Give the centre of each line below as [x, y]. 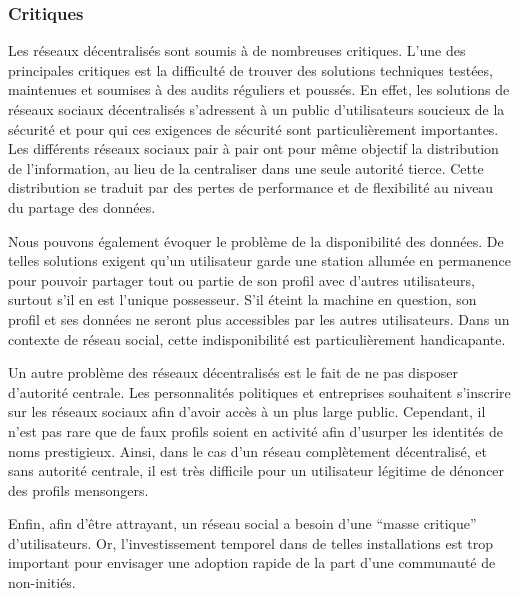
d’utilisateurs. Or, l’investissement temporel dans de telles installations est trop [251, 542]
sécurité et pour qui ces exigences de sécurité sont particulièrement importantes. [253, 128]
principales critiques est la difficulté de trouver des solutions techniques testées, [250, 69]
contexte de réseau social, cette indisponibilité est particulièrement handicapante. [257, 338]
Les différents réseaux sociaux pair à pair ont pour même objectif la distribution [253, 148]
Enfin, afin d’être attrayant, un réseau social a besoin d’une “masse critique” [242, 523]
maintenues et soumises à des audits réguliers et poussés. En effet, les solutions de [259, 89]
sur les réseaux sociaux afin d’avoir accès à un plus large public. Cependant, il [247, 411]
